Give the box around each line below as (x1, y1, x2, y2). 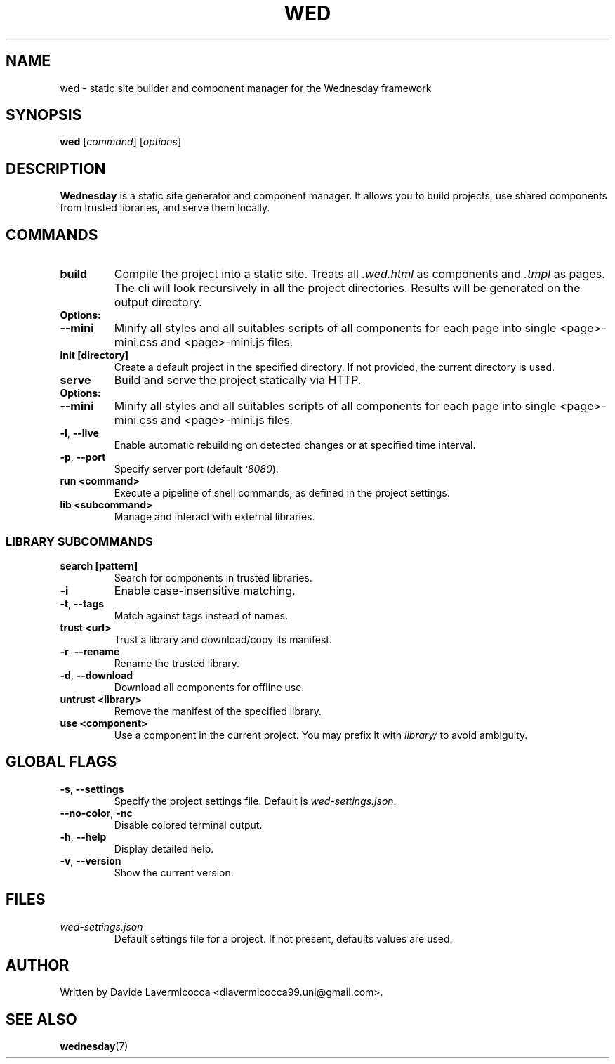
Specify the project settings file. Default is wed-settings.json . (114, 794, 397, 807)
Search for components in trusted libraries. (114, 571, 312, 584)
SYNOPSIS (6, 106, 82, 124)
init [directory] (60, 349, 129, 362)
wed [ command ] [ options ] (60, 136, 182, 148)
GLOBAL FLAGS (6, 753, 117, 771)
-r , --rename (60, 645, 120, 657)
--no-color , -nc (60, 806, 133, 819)
